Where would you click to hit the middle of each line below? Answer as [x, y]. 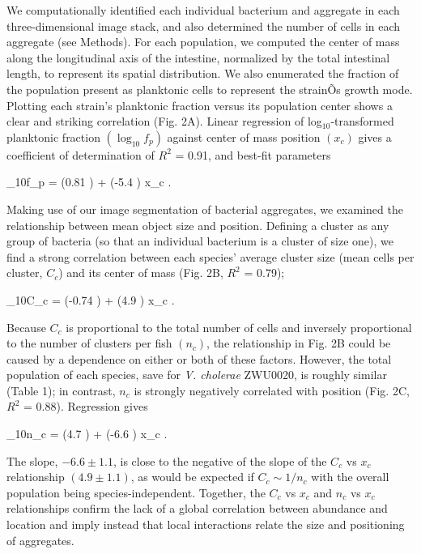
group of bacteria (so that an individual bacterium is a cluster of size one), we [200, 241]
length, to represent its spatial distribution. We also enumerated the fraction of [203, 73]
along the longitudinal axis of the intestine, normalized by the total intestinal [198, 57]
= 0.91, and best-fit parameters [253, 154]
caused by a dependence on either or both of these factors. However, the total [199, 358]
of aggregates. [40, 540]
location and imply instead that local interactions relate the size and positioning [206, 524]
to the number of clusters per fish [89, 343]
